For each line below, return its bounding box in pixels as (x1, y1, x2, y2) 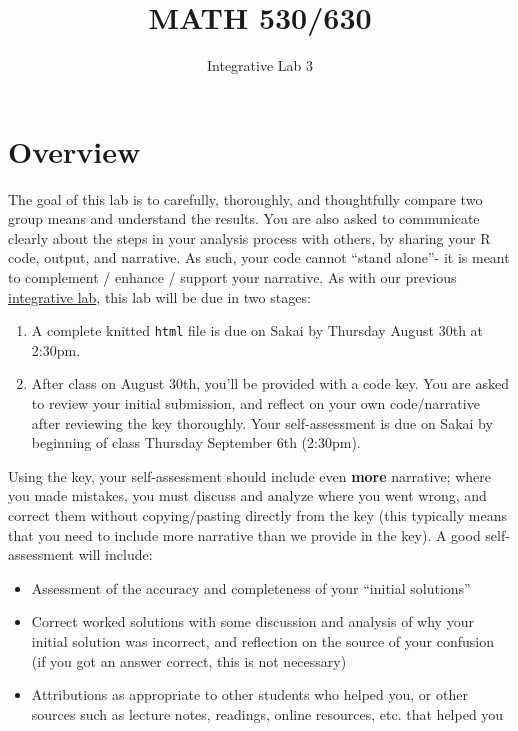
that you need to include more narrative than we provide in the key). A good (8, 524, 481, 545)
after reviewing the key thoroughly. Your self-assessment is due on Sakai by (31, 412, 493, 433)
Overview (8, 130, 141, 171)
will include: (78, 544, 153, 565)
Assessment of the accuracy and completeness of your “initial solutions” (31, 577, 471, 598)
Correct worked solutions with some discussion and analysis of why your (31, 611, 474, 632)
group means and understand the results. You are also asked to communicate (8, 208, 480, 229)
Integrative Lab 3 (206, 55, 313, 76)
